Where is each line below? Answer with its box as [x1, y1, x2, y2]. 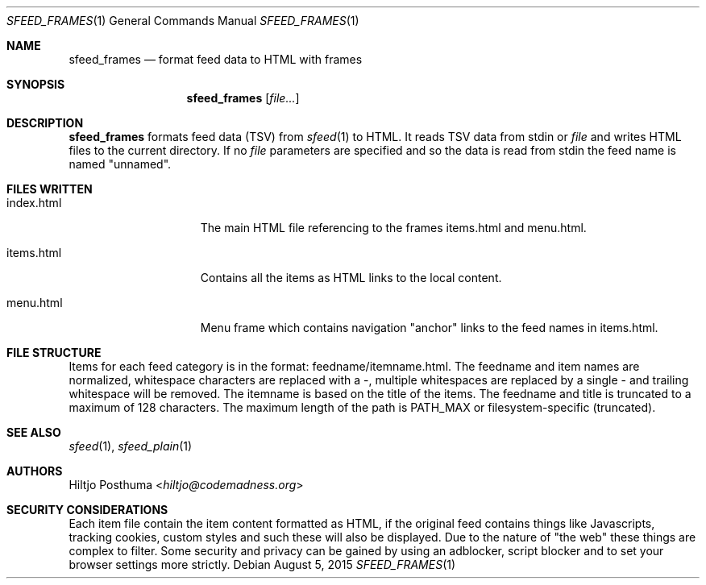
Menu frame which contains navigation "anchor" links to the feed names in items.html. [200, 321, 658, 334]
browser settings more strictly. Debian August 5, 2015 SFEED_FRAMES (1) [69, 558, 456, 571]
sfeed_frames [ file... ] [186, 91, 300, 105]
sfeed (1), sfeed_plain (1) [69, 439, 193, 453]
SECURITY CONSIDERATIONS [6, 503, 168, 517]
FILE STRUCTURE [6, 346, 102, 359]
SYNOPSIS [6, 77, 65, 91]
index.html [6, 196, 62, 210]
